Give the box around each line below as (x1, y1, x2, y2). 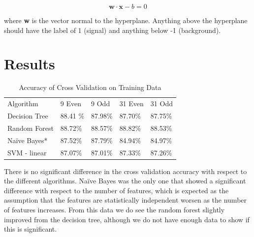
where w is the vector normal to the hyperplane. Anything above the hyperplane (4, 15, 248, 25)
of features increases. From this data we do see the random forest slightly (4, 205, 225, 214)
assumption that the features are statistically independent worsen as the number (4, 195, 247, 205)
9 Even (60, 98, 82, 109)
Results (4, 54, 55, 74)
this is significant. (4, 224, 57, 234)
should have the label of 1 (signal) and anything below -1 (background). (4, 25, 221, 35)
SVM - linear (7, 147, 47, 157)
